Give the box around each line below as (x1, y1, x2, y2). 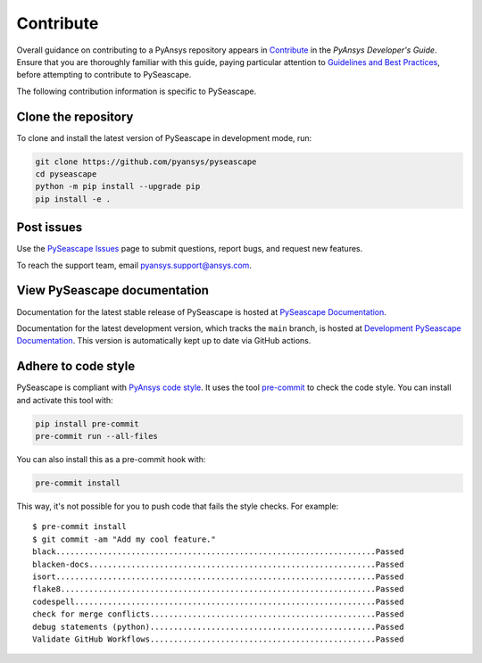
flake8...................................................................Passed (32, 584, 404, 594)
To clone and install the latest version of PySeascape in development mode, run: (16, 132, 312, 143)
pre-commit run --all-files (35, 431, 158, 442)
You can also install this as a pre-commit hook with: (16, 454, 206, 465)
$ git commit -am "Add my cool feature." (32, 534, 216, 544)
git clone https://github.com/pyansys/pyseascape (35, 156, 257, 167)
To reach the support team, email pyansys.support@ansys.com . (16, 260, 252, 270)
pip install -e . (35, 194, 112, 204)
